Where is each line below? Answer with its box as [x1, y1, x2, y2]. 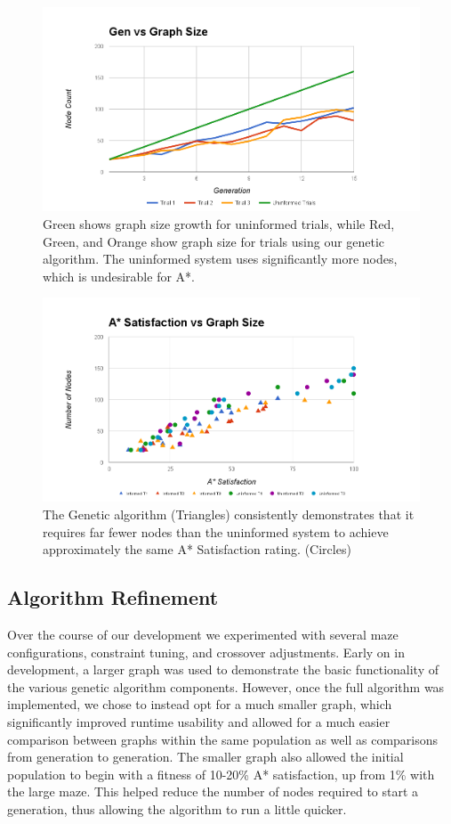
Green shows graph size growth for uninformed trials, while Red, [43, 215, 395, 233]
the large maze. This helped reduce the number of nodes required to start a [7, 782, 419, 801]
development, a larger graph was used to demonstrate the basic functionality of [7, 660, 439, 679]
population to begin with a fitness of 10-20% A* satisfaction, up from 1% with [7, 764, 435, 783]
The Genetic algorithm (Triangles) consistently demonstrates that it [43, 505, 415, 524]
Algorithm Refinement [7, 583, 219, 611]
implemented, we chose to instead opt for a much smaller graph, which [7, 695, 392, 714]
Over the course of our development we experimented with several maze [7, 625, 399, 643]
